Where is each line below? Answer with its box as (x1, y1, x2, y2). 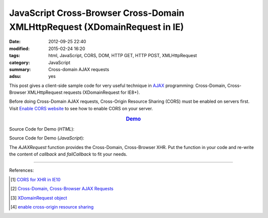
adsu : (9, 73, 22, 79)
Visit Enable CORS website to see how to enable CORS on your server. (9, 105, 153, 111)
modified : (9, 45, 30, 52)
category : (9, 60, 30, 66)
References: (9, 167, 34, 173)
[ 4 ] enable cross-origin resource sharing (10, 204, 94, 210)
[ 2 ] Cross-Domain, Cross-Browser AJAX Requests (10, 186, 114, 192)
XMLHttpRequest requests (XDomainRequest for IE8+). (27, 89, 140, 95)
